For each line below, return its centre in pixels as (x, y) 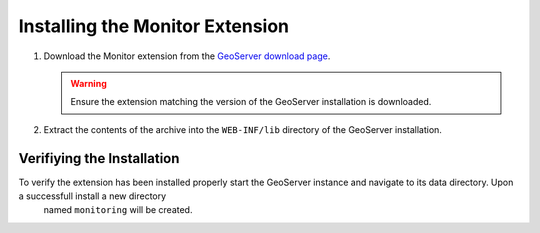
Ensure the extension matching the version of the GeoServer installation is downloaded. (251, 102)
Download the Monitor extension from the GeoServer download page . (187, 56)
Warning (88, 83)
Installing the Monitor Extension (154, 26)
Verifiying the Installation (99, 158)
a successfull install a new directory (92, 196)
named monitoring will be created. (118, 210)
